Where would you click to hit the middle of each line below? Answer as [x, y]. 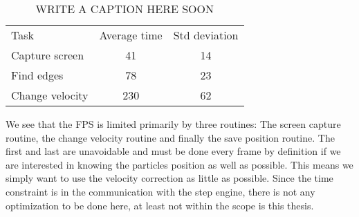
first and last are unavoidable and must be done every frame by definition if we [173, 151]
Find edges [37, 75]
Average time [131, 35]
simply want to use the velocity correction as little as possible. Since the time [169, 178]
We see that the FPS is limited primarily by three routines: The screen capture [173, 124]
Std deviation [206, 35]
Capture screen [48, 55]
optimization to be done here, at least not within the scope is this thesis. [160, 205]
